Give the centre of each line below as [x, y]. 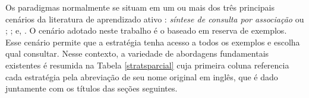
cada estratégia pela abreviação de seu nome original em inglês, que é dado [142, 76]
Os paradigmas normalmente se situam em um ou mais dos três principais [140, 7]
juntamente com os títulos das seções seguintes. [92, 88]
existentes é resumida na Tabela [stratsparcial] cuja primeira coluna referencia [147, 65]
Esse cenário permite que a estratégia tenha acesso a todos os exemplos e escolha [153, 42]
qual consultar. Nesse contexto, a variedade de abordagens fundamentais [137, 53]
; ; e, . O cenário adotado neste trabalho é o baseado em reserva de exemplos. [146, 30]
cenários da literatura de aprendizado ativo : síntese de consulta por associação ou [155, 19]
